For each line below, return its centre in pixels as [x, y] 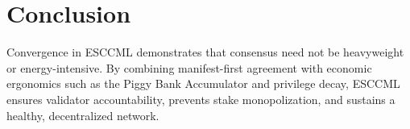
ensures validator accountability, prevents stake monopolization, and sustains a [201, 99]
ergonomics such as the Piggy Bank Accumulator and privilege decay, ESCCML [203, 83]
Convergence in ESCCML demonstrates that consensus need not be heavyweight [205, 52]
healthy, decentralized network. [83, 115]
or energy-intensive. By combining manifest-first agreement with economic [189, 67]
